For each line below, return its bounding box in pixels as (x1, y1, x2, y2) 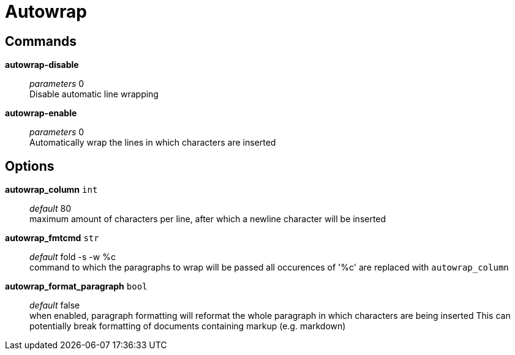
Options (5, 158, 55, 174)
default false (29, 300, 80, 311)
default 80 (29, 203, 71, 214)
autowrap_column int (5, 184, 98, 195)
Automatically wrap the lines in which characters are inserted (29, 137, 276, 148)
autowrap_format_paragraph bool (5, 281, 148, 292)
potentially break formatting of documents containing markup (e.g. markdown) (29, 321, 346, 332)
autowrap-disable (5, 59, 79, 70)
